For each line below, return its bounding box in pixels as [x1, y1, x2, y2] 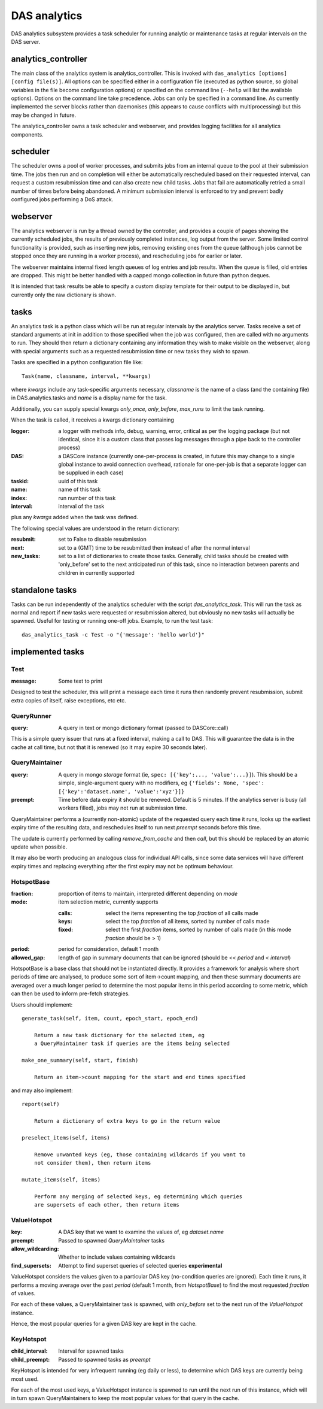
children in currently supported [58, 569, 135, 576]
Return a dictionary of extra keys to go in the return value [33, 1117, 221, 1125]
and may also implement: [11, 1087, 73, 1094]
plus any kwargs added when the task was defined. [11, 514, 139, 521]
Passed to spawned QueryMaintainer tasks [58, 1237, 164, 1244]
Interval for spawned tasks [58, 1347, 124, 1355]
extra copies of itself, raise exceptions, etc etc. [11, 696, 127, 704]
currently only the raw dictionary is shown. [11, 291, 117, 298]
